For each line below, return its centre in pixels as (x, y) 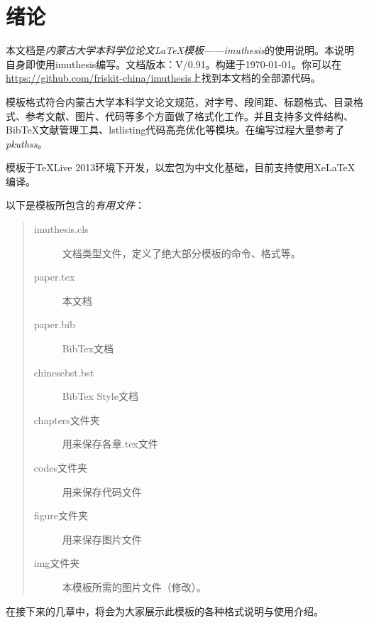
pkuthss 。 (27, 143)
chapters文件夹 (67, 419)
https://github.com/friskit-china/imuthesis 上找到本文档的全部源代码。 (163, 78)
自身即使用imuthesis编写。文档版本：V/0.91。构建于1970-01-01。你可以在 (174, 64)
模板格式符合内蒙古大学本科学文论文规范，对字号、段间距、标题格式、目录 (180, 101)
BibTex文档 (88, 348)
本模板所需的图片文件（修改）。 (134, 586)
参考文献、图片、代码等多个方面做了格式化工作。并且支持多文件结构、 (189, 115)
